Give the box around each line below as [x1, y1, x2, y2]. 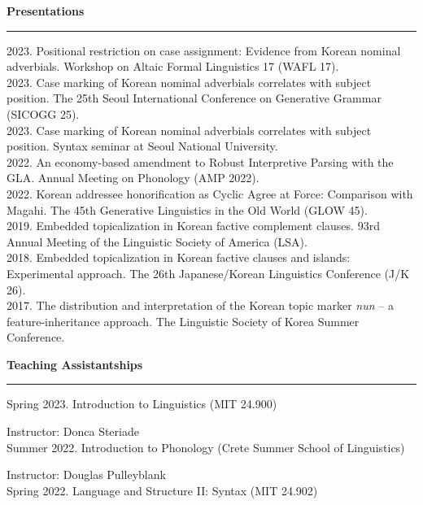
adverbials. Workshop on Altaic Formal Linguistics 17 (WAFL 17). [7, 58, 339, 75]
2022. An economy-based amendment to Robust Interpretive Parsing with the [7, 153, 394, 170]
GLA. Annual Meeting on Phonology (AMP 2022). [7, 169, 259, 186]
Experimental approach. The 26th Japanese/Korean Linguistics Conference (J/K [7, 264, 410, 281]
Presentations [7, 2, 85, 19]
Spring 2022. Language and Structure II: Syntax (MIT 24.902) [7, 481, 318, 498]
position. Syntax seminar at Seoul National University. [7, 137, 278, 155]
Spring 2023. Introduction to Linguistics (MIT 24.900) [7, 395, 277, 412]
